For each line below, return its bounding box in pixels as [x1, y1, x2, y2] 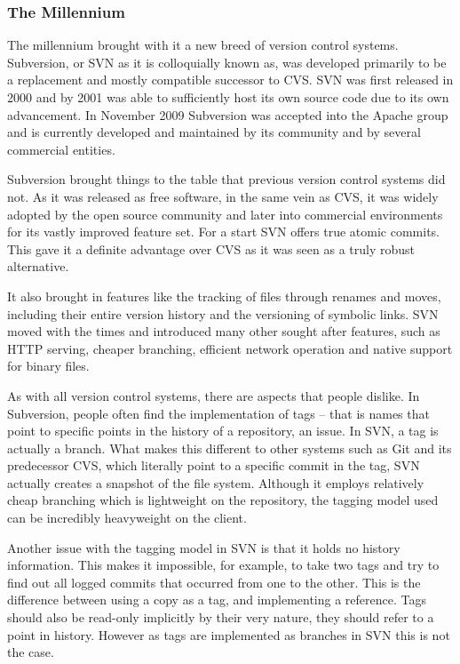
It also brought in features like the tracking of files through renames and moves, [7, 286, 441, 305]
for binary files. [7, 356, 90, 375]
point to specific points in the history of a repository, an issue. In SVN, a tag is [7, 421, 439, 440]
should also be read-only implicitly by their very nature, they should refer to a [7, 608, 434, 627]
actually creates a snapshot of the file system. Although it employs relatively [7, 473, 424, 492]
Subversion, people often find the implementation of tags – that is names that [7, 404, 430, 422]
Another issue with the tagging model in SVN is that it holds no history [7, 538, 401, 556]
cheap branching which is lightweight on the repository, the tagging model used [7, 491, 439, 509]
